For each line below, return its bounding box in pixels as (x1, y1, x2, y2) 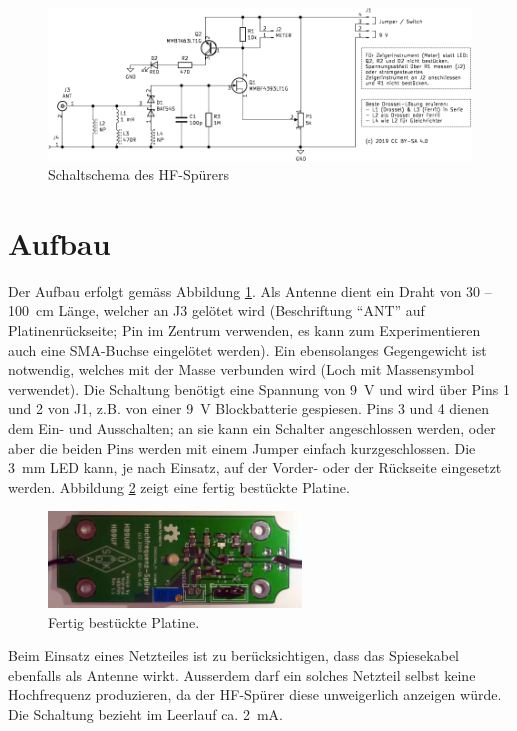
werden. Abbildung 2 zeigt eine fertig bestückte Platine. (8, 476, 350, 497)
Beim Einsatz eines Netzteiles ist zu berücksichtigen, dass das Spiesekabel (8, 645, 459, 666)
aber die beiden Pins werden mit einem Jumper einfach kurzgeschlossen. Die (8, 437, 476, 458)
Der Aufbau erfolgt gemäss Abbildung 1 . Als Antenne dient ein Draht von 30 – (8, 280, 492, 301)
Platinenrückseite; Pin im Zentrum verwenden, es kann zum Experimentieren (8, 320, 481, 341)
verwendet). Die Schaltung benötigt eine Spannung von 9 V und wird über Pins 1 (8, 378, 510, 399)
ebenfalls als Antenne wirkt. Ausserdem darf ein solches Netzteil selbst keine (8, 664, 476, 685)
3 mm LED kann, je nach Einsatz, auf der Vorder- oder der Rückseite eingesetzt (8, 457, 502, 478)
